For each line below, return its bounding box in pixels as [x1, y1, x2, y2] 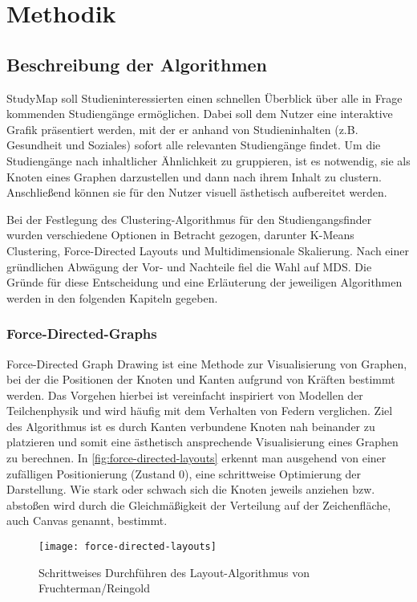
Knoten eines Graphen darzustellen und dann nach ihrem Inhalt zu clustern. [6, 168, 382, 185]
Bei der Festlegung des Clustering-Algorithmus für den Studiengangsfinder [6, 210, 372, 227]
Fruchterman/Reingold [38, 580, 150, 596]
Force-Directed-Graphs [6, 323, 157, 344]
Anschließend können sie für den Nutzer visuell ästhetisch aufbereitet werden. [6, 184, 387, 201]
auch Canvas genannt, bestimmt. [6, 512, 168, 529]
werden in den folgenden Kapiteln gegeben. [6, 289, 218, 306]
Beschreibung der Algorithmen [6, 51, 267, 76]
